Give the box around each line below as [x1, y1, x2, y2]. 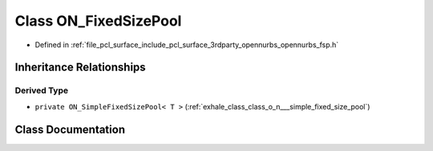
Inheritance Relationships [14, 61, 146, 74]
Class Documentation [14, 122, 126, 136]
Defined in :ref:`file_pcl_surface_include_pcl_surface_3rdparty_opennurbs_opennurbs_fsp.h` [34, 40, 339, 50]
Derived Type [14, 85, 68, 96]
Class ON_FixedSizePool [14, 12, 182, 30]
